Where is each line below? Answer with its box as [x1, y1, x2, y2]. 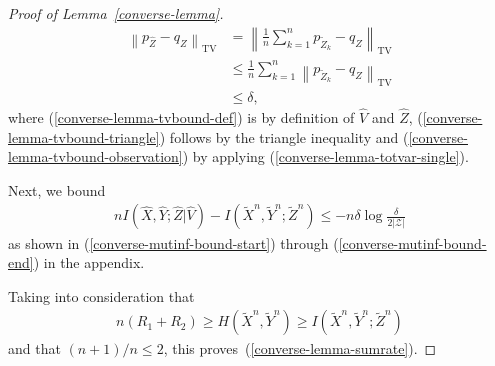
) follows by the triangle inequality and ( [159, 126, 409, 147]
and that [8, 338, 61, 359]
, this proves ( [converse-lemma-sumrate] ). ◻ [163, 338, 437, 359]
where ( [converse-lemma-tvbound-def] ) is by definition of [8, 107, 355, 128]
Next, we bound [8, 179, 106, 200]
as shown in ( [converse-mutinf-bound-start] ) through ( [8, 232, 339, 253]
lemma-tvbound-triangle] [8, 126, 160, 147]
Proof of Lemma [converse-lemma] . [8, 3, 224, 23]
